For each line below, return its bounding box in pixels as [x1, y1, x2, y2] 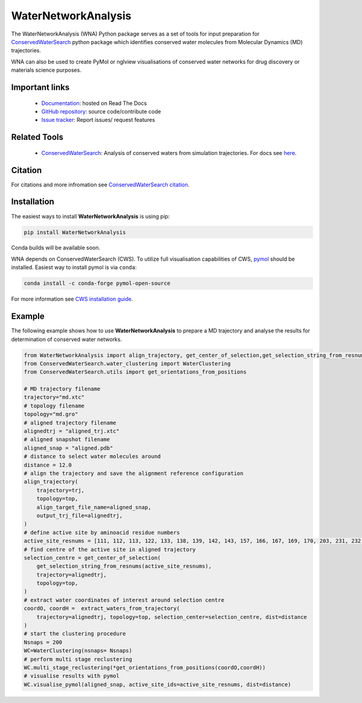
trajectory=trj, [36, 486, 84, 494]
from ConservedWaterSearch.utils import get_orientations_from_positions [24, 369, 247, 375]
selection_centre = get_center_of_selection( [24, 554, 161, 561]
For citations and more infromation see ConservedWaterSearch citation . [11, 181, 190, 188]
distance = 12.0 [24, 462, 72, 468]
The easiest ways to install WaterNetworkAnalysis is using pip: [11, 212, 170, 220]
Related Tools [11, 132, 63, 142]
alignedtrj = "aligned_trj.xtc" [24, 428, 120, 434]
